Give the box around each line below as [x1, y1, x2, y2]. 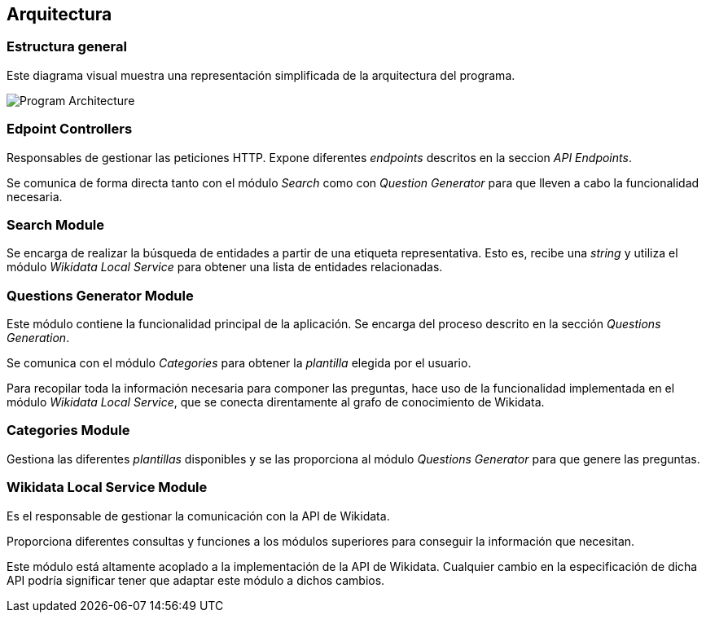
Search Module [7, 216, 105, 233]
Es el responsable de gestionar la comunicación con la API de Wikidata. [7, 508, 390, 523]
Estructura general [7, 38, 127, 55]
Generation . [7, 331, 70, 345]
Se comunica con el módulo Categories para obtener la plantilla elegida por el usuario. [7, 356, 471, 371]
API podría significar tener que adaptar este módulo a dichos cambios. [7, 573, 385, 587]
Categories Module [7, 422, 130, 439]
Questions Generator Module [7, 287, 194, 304]
